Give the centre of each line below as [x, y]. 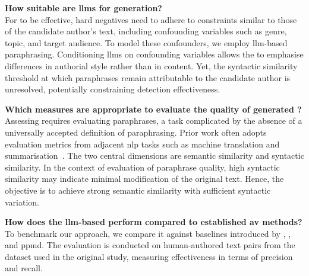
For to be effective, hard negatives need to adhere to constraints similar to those [151, 19]
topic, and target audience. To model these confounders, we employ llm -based [146, 42]
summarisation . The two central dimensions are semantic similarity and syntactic [154, 155]
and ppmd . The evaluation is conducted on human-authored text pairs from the [150, 245]
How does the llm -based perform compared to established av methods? [154, 222]
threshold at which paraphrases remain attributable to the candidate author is [148, 77]
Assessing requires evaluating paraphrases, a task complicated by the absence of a [154, 121]
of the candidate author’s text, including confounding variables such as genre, [146, 31]
